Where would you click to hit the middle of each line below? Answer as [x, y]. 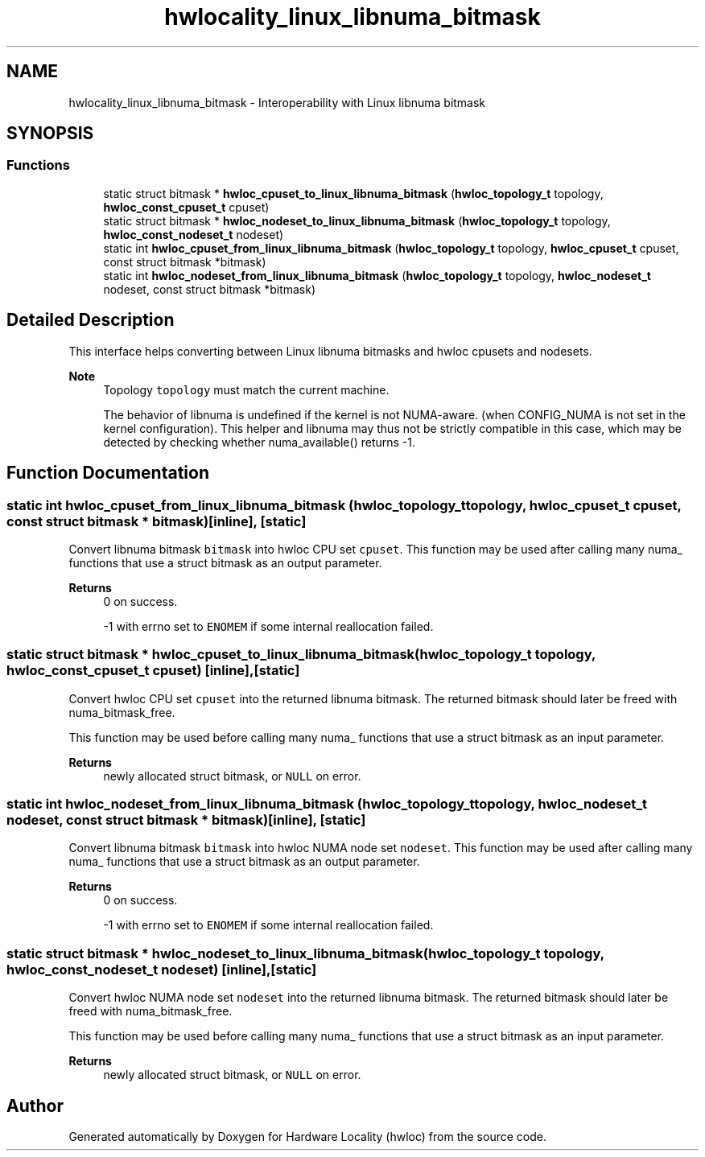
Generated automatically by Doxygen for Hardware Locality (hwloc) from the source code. [307, 1136]
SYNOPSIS [50, 134]
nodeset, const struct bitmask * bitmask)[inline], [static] [186, 820]
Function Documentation [108, 473]
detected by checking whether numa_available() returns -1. [259, 442]
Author [35, 1106]
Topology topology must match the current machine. [246, 389]
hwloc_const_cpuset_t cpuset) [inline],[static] [153, 671]
